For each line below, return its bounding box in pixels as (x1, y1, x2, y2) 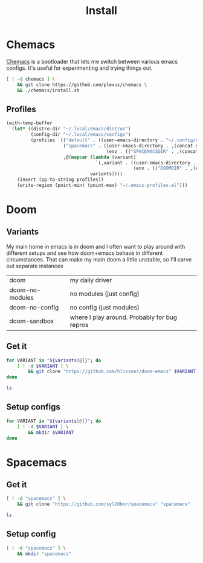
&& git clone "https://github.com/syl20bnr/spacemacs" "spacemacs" (17, 501, 190, 507)
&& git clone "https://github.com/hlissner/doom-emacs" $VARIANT (28, 368, 196, 375)
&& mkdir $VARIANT (28, 429, 74, 436)
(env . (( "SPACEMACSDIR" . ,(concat (106, 148, 199, 155)
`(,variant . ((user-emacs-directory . (95, 160, 196, 166)
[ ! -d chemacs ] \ (6, 76, 56, 82)
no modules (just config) (69, 289, 140, 298)
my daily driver (69, 275, 112, 284)
